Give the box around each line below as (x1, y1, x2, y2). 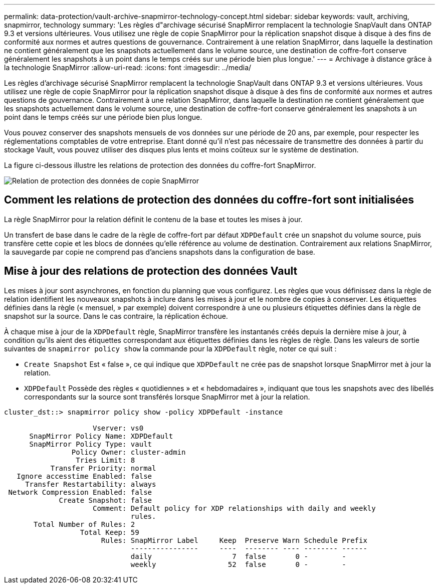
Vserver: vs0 (93, 424, 144, 432)
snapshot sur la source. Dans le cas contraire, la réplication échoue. (4, 311, 228, 320)
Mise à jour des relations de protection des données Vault (4, 265, 298, 278)
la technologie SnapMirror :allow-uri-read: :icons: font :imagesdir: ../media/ (4, 63, 252, 72)
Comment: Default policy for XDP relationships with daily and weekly (93, 504, 376, 512)
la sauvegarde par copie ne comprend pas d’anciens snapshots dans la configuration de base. (4, 247, 315, 256)
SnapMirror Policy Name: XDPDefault (29, 432, 173, 440)
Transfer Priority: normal (50, 464, 156, 472)
